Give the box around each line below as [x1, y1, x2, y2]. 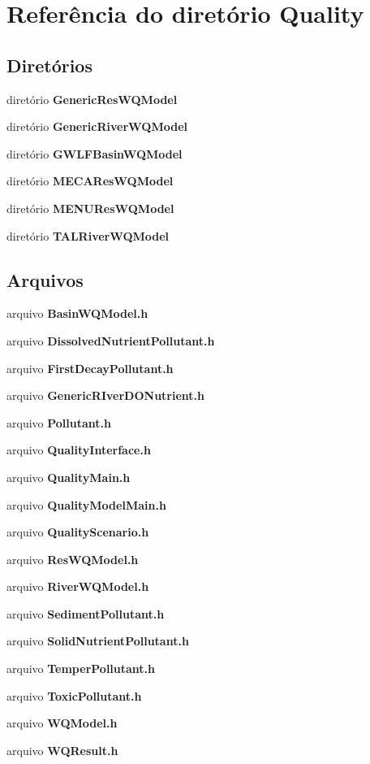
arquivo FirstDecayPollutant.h [6, 359, 174, 376]
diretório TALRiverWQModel [6, 227, 170, 244]
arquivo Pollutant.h [6, 414, 111, 431]
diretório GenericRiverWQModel [6, 118, 187, 135]
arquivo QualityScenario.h [6, 523, 149, 540]
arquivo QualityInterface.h [6, 441, 151, 458]
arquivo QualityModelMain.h [6, 496, 166, 513]
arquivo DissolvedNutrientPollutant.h [6, 332, 215, 349]
